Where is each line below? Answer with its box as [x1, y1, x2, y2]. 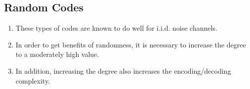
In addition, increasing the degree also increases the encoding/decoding [15, 65, 231, 76]
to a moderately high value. [15, 49, 99, 59]
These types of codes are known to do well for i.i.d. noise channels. [15, 23, 217, 33]
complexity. [15, 75, 50, 86]
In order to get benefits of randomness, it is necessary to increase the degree [15, 39, 246, 49]
